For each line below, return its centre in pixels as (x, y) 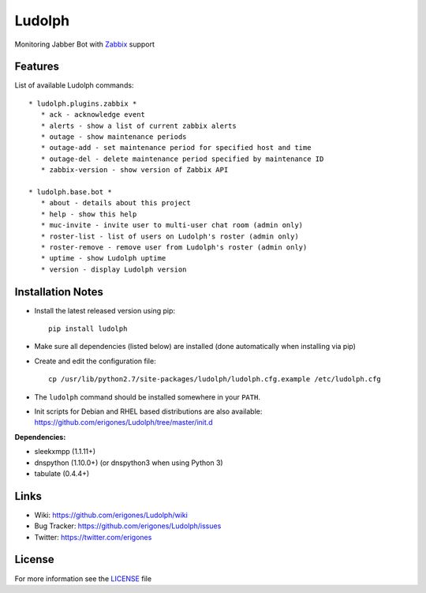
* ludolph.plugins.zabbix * (83, 103)
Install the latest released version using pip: (105, 310)
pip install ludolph (88, 329)
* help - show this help (89, 214)
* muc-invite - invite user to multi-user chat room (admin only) (172, 225)
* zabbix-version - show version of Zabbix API (135, 170)
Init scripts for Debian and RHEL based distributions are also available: (148, 411)
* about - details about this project (116, 203)
